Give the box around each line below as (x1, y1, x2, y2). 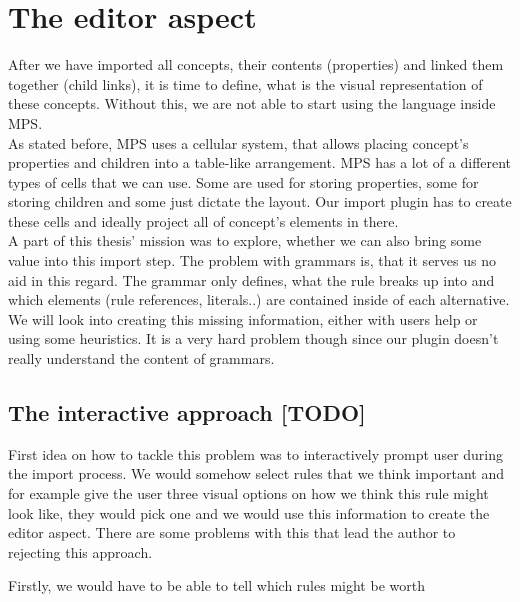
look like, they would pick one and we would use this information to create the (8, 502, 490, 523)
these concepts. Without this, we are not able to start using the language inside (8, 93, 496, 114)
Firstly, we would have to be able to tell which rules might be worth (8, 575, 425, 596)
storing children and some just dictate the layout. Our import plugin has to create (8, 191, 512, 212)
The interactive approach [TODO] (8, 397, 366, 428)
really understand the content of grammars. (8, 348, 275, 369)
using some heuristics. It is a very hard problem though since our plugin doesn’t (8, 328, 499, 349)
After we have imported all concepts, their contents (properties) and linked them (8, 54, 504, 75)
